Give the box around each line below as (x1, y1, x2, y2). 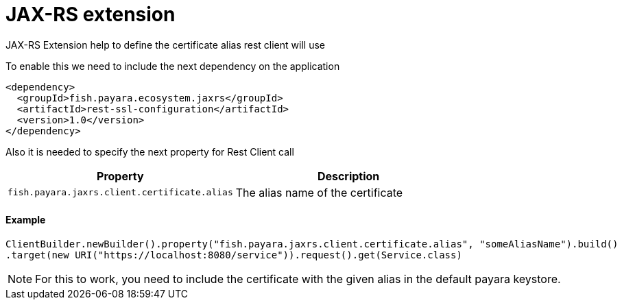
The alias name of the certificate (235, 185, 403, 199)
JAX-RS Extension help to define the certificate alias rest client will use (5, 38, 325, 51)
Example (5, 214, 46, 226)
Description (317, 169, 380, 183)
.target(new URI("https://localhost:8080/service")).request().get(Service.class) (5, 249, 462, 260)
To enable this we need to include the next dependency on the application (5, 60, 340, 72)
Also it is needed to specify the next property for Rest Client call (5, 145, 294, 158)
